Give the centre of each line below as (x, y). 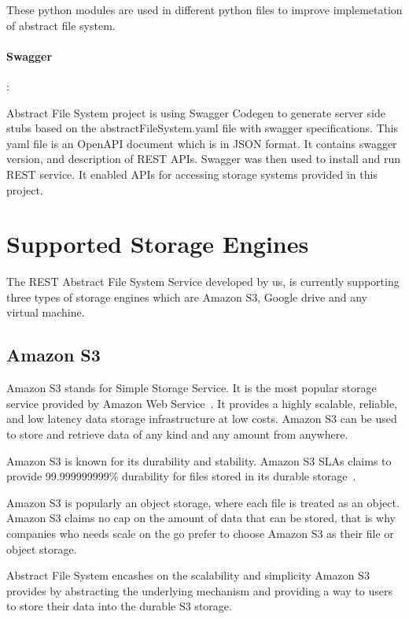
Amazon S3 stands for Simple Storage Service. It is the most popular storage (192, 388)
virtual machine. (46, 312)
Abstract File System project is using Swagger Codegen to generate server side (196, 112)
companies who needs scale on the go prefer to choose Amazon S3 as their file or (200, 533)
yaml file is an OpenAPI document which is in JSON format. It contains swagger (202, 143)
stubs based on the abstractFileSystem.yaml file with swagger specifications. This (202, 128)
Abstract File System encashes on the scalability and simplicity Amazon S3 (188, 575)
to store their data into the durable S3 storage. (119, 606)
